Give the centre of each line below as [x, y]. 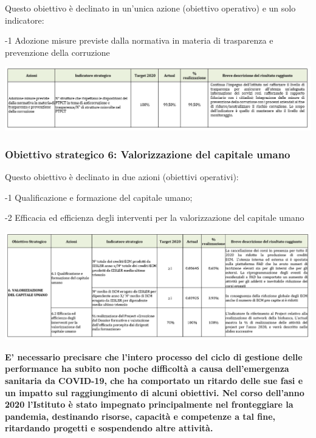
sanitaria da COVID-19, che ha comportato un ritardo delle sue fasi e [154, 380]
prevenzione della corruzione [57, 52]
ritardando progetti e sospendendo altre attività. [109, 428]
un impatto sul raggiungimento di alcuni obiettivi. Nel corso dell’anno [155, 392]
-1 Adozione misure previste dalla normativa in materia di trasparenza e [139, 40]
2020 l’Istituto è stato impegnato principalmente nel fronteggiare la [149, 404]
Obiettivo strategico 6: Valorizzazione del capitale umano [148, 154]
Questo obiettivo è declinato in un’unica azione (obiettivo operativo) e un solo [150, 8]
